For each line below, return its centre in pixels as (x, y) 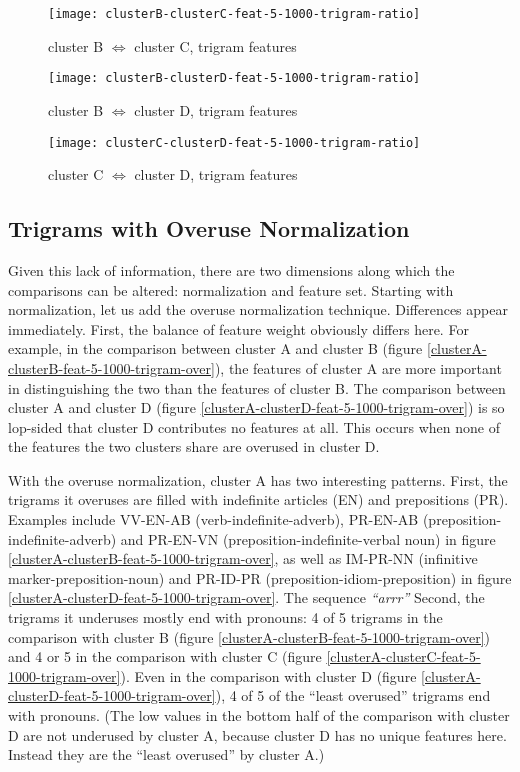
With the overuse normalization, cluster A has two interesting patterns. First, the (258, 479)
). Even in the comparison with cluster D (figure (268, 675)
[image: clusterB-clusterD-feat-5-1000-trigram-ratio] (234, 78)
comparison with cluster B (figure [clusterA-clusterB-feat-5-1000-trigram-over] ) (249, 636)
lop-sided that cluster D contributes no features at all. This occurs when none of (254, 426)
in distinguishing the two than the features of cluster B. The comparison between (257, 387)
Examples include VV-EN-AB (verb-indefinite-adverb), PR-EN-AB (213, 519)
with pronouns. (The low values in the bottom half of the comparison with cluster (259, 715)
